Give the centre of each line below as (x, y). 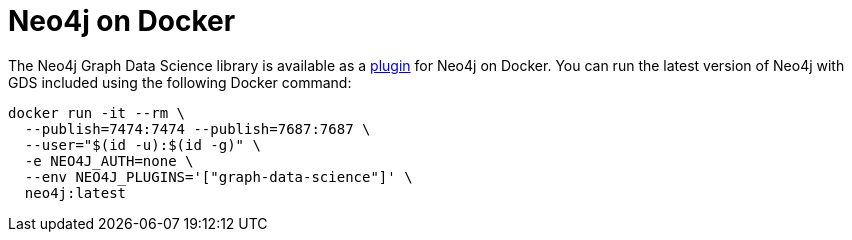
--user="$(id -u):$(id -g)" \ (142, 144)
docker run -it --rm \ (97, 112)
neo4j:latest (75, 192)
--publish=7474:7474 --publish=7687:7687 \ (197, 128)
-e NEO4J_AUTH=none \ (109, 160)
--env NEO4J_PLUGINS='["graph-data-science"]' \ (218, 176)
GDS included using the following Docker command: (180, 82)
